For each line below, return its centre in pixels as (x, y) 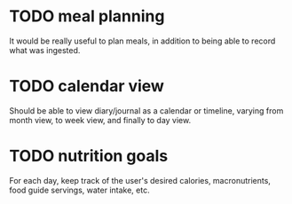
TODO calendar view (87, 86)
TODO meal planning (87, 16)
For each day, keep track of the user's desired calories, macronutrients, (140, 180)
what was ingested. (45, 50)
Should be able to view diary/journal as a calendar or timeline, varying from (146, 110)
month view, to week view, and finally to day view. (100, 120)
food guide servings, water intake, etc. (79, 190)
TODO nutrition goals (89, 156)
